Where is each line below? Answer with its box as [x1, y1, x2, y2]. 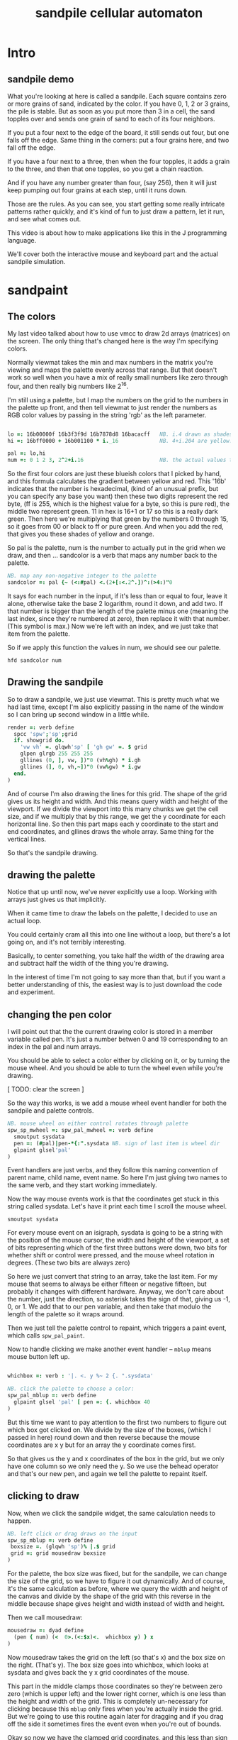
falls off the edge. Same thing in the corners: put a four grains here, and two [7, 136, 229, 144]
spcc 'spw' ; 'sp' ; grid [13, 730, 78, 737]
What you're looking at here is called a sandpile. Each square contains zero [7, 92, 227, 100]
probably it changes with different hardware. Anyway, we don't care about [7, 1287, 225, 1296]
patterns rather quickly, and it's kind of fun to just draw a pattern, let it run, [7, 207, 225, 216]
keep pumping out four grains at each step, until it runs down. [7, 186, 188, 194]
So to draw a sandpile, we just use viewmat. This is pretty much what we [7, 695, 220, 703]
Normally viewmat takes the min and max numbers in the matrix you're [7, 358, 214, 366]
